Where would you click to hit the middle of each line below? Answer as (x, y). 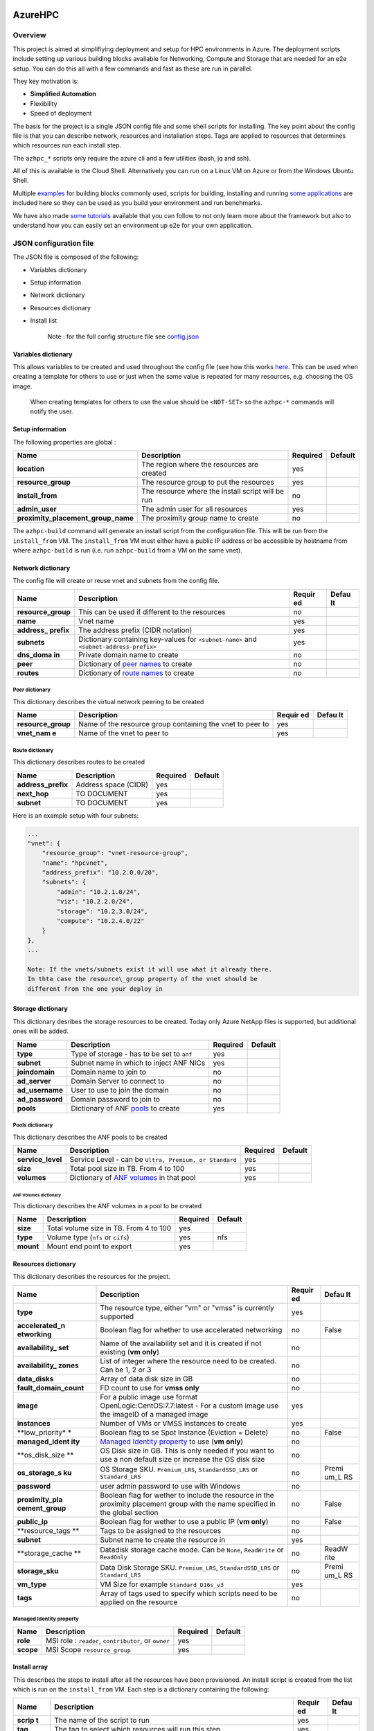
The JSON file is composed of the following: (76, 257)
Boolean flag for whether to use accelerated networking (191, 1329)
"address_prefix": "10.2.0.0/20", (100, 873)
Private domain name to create (128, 654)
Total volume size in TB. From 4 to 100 (109, 1228)
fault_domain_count (51, 1388)
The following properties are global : (65, 442)
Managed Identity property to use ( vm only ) (172, 1442)
